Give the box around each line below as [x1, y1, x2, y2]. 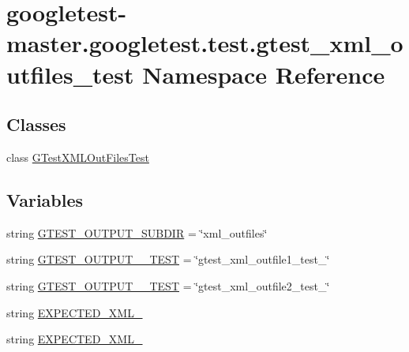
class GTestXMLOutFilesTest [6, 148, 149, 165]
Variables [6, 187, 84, 212]
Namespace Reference [142, 58, 385, 90]
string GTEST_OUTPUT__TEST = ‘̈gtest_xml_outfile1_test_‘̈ [6, 251, 330, 268]
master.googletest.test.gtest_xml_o [6, 27, 403, 59]
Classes [6, 112, 66, 137]
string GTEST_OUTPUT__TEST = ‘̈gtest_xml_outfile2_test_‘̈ [6, 277, 330, 294]
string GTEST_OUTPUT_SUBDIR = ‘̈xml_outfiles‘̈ [6, 224, 268, 241]
